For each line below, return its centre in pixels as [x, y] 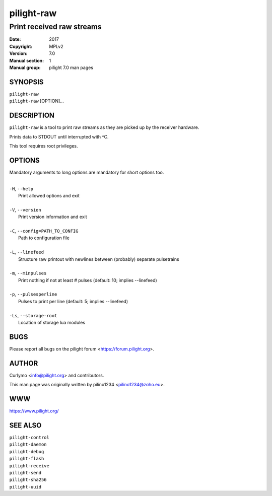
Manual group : [25, 67]
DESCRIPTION [32, 116]
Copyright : [21, 46]
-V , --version [25, 209]
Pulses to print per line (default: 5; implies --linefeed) [73, 301]
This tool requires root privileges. [44, 146]
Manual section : [27, 60]
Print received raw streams [55, 27]
